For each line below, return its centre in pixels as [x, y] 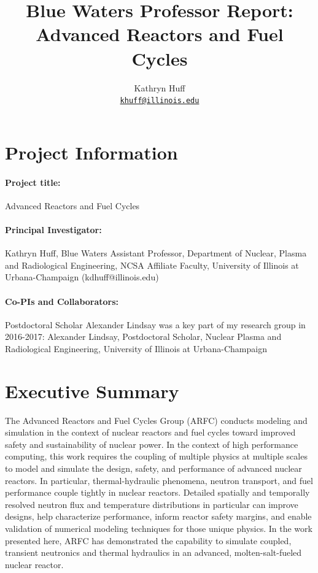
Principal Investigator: [53, 229]
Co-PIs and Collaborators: [62, 301]
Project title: [33, 182]
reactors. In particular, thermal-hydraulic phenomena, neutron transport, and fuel [159, 480]
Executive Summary [92, 390]
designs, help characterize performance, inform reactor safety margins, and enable [158, 516]
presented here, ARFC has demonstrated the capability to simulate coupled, [148, 540]
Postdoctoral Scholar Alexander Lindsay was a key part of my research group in [155, 324]
